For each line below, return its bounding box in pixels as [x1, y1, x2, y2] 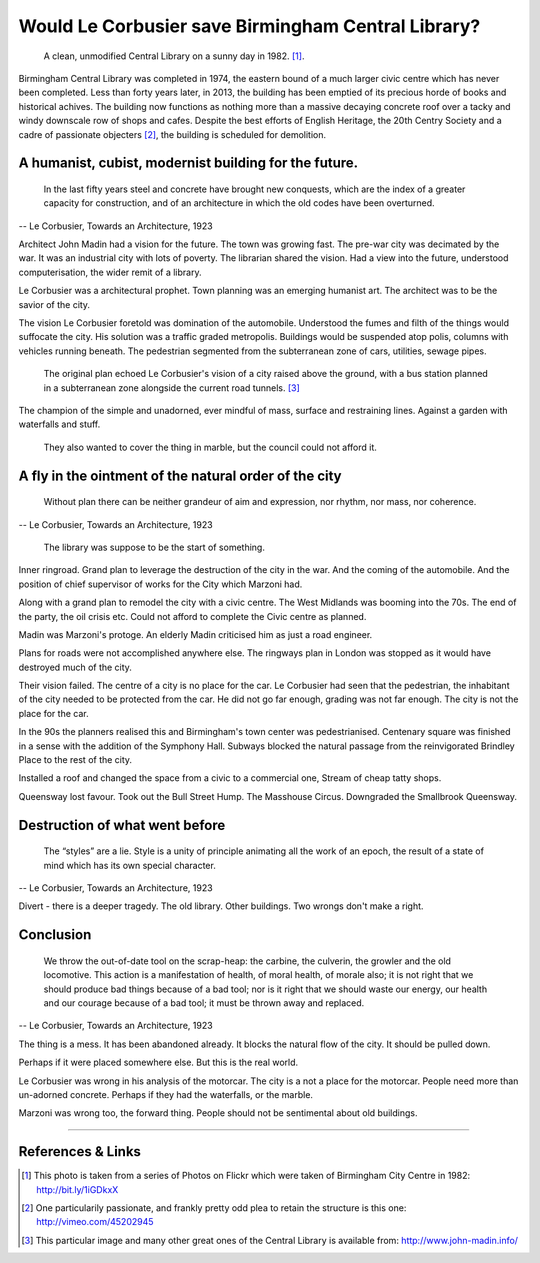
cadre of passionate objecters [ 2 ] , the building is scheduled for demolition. [18, 128, 327, 140]
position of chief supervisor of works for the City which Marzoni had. [18, 578, 303, 590]
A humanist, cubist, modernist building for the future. [18, 155, 359, 172]
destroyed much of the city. [18, 661, 132, 673]
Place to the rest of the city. [18, 754, 133, 766]
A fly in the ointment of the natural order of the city [18, 467, 342, 484]
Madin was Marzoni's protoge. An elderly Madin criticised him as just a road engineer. [18, 628, 373, 640]
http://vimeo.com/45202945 [36, 1216, 154, 1228]
